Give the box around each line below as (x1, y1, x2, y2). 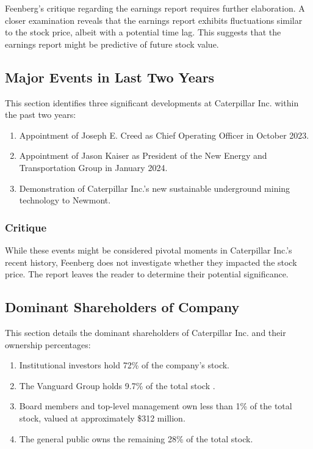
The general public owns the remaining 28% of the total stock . (19, 432, 253, 445)
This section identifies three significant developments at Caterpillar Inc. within (5, 96, 299, 109)
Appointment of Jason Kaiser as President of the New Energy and (19, 149, 267, 162)
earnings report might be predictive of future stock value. (5, 37, 219, 50)
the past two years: (5, 108, 76, 121)
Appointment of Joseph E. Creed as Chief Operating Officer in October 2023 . (19, 128, 309, 141)
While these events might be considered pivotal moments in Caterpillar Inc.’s (5, 243, 292, 256)
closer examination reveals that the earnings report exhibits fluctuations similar (5, 13, 303, 26)
